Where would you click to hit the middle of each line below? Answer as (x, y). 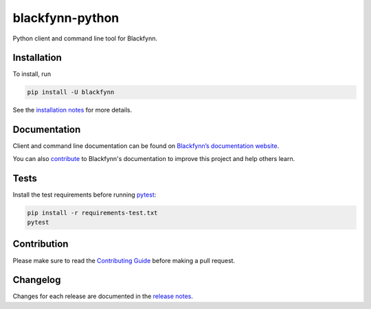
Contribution (41, 244)
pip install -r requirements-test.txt (92, 213)
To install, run (32, 74)
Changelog (37, 280)
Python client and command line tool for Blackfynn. (85, 38)
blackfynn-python (66, 18)
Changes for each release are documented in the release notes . (103, 296)
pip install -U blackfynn (71, 92)
